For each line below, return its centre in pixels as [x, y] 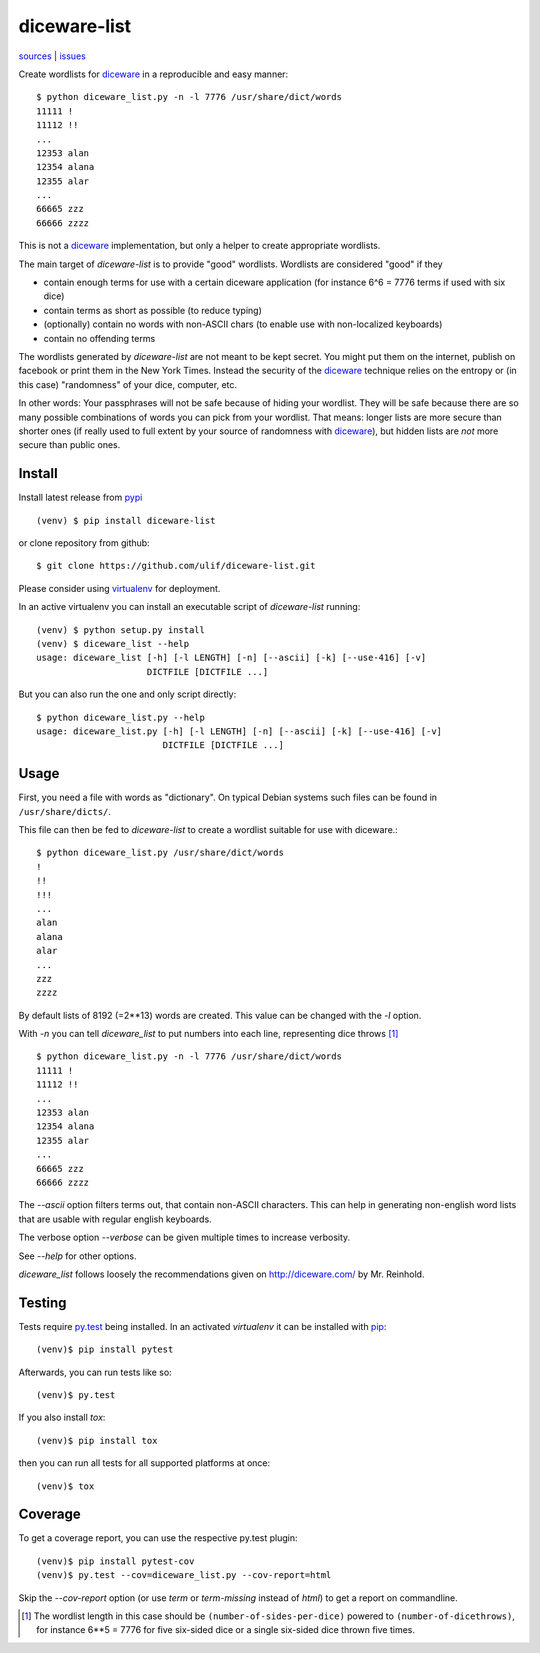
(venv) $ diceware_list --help [113, 643]
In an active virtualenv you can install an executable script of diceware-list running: [189, 607]
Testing [42, 1302]
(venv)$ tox [65, 1486]
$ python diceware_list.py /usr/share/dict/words [160, 853]
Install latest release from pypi [80, 497]
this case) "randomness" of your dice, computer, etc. [128, 384]
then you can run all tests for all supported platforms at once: [144, 1463]
